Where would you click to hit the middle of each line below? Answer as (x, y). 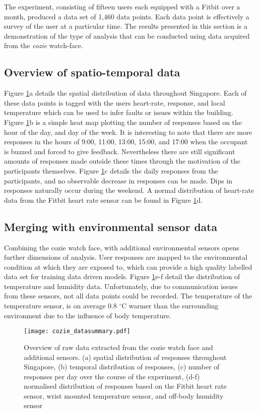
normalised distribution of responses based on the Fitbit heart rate (125, 386)
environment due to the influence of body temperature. (88, 315)
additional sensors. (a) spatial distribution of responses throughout (125, 357)
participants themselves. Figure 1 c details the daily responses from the (111, 170)
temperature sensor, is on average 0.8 (61, 306)
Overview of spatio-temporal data (92, 72)
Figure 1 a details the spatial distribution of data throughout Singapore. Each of (125, 93)
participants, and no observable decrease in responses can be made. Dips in (118, 180)
